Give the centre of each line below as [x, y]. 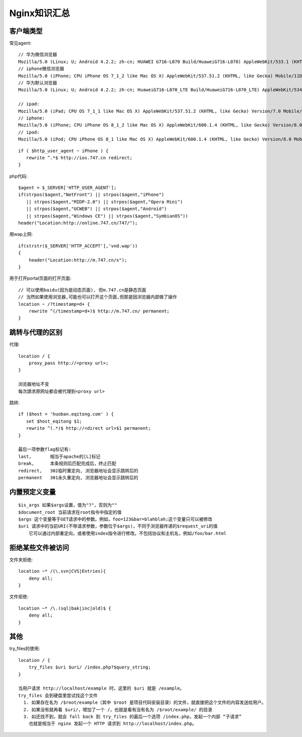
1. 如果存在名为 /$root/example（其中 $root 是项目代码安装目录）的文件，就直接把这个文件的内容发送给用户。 [145, 702]
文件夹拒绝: [21, 560]
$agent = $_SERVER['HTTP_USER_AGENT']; [67, 188]
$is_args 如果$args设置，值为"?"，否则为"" [68, 505]
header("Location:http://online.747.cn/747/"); [78, 223]
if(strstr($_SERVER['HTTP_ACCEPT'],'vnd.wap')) [78, 246]
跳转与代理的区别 [36, 332]
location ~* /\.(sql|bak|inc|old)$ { [65, 608]
